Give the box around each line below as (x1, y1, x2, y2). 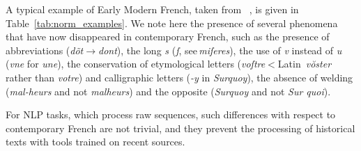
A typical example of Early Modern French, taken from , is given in (6, 2, 299, 16)
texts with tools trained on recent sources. (6, 134, 185, 149)
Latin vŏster (277, 56, 332, 71)
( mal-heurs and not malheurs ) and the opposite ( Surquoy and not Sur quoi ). (6, 84, 331, 98)
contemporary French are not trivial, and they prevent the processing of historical (6, 120, 355, 135)
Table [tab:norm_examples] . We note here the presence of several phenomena (6, 15, 338, 30)
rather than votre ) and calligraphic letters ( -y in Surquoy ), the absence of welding (6, 70, 353, 84)
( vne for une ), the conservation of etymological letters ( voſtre (6, 56, 266, 71)
